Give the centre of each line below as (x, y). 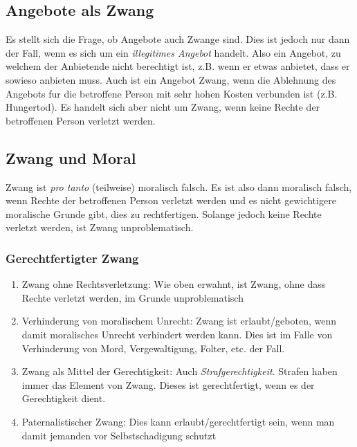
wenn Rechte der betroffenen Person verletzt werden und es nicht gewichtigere (171, 200)
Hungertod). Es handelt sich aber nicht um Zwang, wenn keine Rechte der (163, 107)
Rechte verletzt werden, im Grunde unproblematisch (132, 297)
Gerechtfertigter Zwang (72, 258)
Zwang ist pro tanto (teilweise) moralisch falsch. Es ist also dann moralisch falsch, (179, 186)
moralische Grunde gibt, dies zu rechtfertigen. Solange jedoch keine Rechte (164, 213)
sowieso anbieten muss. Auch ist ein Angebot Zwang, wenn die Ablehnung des (171, 79)
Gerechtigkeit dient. (64, 398)
